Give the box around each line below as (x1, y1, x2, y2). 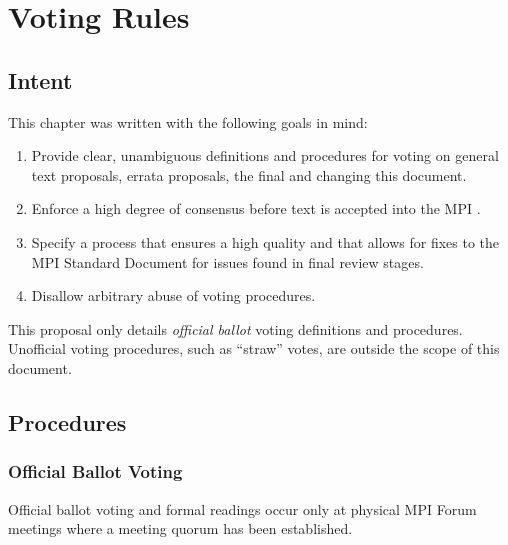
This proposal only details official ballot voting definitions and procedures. (8, 318, 463, 339)
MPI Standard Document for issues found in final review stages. (31, 251, 424, 272)
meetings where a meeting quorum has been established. (8, 518, 353, 539)
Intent (8, 64, 73, 95)
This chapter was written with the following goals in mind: (8, 111, 368, 132)
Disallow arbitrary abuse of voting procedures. (31, 285, 316, 306)
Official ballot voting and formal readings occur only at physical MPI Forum (8, 498, 477, 519)
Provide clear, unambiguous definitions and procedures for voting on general (31, 145, 499, 166)
